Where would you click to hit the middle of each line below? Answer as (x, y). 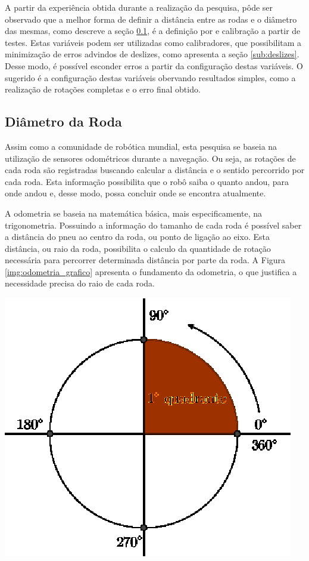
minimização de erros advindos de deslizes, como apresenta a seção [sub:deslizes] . (152, 54)
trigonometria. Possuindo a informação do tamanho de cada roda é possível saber (153, 225)
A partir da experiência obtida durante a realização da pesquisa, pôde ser (139, 7)
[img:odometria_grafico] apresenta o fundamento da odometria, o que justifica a (151, 271)
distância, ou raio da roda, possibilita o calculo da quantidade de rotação (138, 248)
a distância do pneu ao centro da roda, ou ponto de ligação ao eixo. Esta (137, 237)
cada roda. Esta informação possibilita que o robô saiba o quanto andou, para (147, 181)
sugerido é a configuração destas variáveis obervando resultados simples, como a (150, 77)
